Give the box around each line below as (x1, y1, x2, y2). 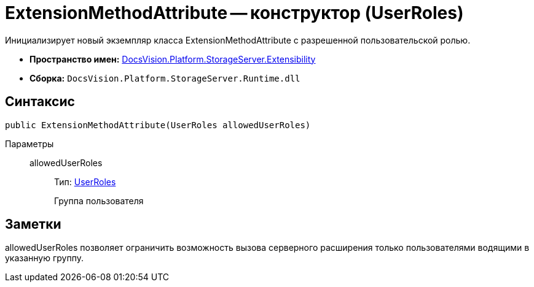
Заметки (5, 216, 61, 232)
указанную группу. (5, 253, 84, 264)
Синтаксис (5, 94, 75, 110)
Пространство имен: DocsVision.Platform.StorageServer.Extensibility (29, 53, 316, 64)
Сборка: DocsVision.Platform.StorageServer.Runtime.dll (29, 72, 300, 83)
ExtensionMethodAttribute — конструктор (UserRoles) (5, 2, 464, 23)
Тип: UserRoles (54, 176, 116, 187)
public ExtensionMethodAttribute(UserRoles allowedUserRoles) (5, 120, 311, 130)
